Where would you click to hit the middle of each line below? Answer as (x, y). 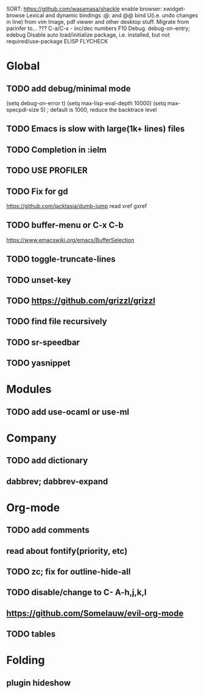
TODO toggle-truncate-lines (61, 259)
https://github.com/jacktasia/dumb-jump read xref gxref (77, 206)
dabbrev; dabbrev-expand (57, 482)
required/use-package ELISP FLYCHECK (57, 41)
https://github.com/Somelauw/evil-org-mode (95, 613)
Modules (29, 389)
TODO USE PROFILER (47, 171)
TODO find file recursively (57, 321)
